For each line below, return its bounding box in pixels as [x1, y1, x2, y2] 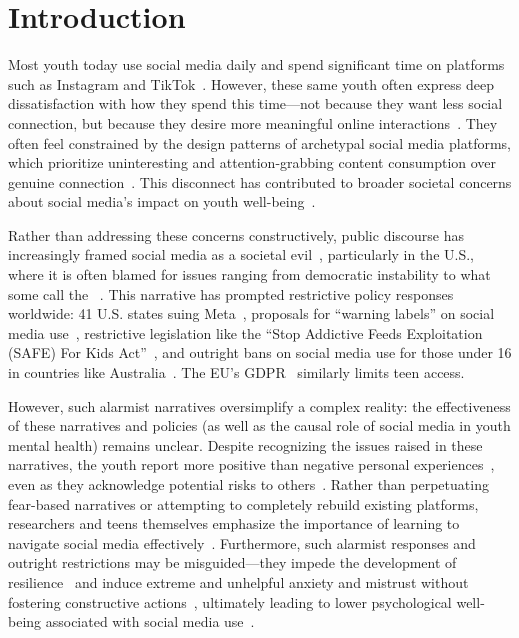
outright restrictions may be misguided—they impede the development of [8, 552, 457, 573]
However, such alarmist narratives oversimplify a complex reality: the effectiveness [8, 395, 511, 416]
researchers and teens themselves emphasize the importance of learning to [8, 513, 460, 534]
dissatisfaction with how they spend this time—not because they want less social [8, 93, 503, 114]
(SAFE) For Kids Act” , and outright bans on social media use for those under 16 [8, 342, 512, 363]
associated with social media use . [45, 611, 255, 632]
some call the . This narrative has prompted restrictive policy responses [8, 283, 454, 304]
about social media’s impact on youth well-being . [8, 191, 316, 212]
